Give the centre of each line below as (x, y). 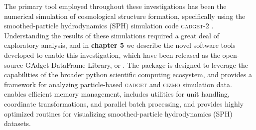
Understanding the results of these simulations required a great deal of (112, 35)
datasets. (17, 123)
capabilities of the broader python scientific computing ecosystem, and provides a (128, 74)
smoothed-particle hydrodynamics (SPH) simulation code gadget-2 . (109, 26)
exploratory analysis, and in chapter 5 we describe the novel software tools (120, 45)
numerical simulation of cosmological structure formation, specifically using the (125, 16)
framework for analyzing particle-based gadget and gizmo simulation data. (118, 84)
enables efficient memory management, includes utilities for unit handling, (117, 94)
